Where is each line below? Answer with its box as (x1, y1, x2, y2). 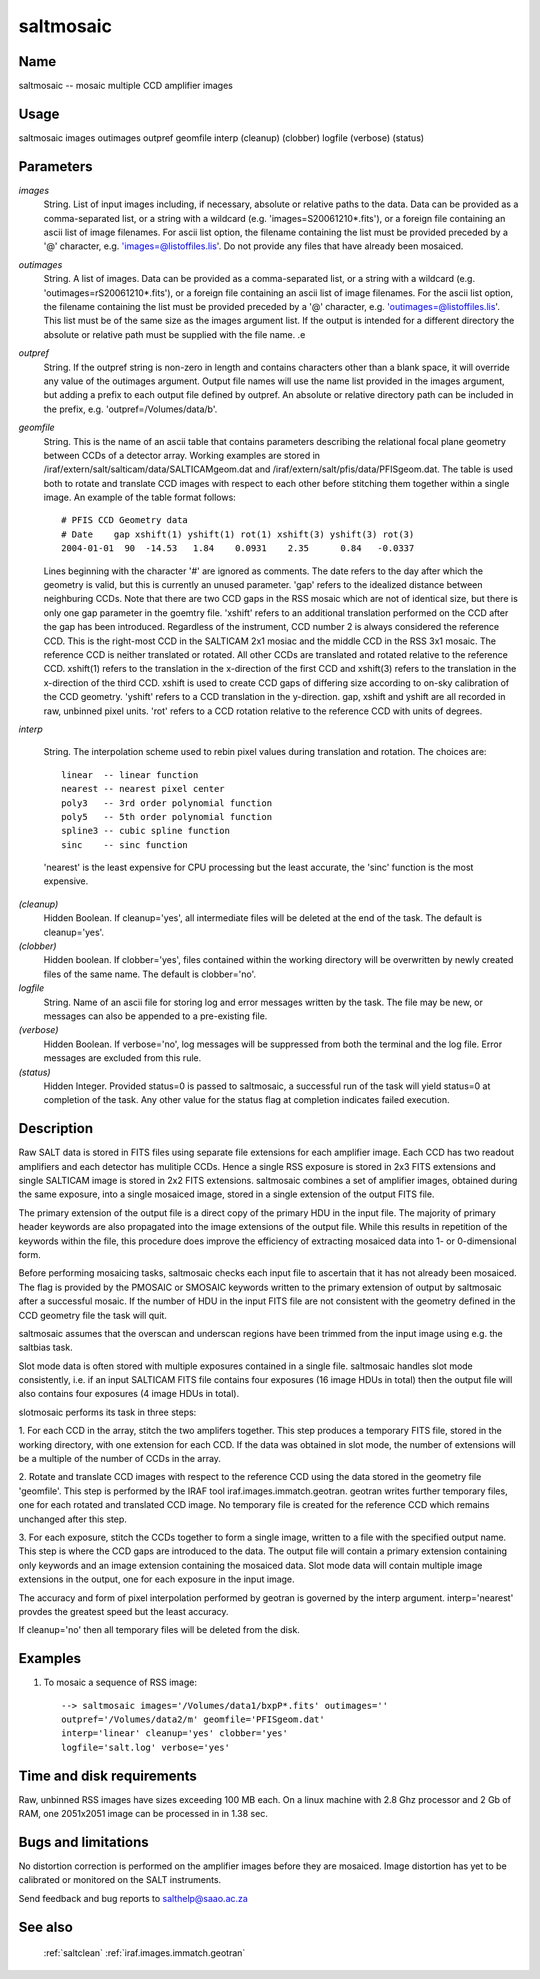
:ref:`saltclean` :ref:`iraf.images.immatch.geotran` (43, 1947, 246, 1959)
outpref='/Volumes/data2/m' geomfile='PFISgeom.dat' (61, 1714, 325, 1725)
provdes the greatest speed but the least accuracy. (18, 1605, 229, 1617)
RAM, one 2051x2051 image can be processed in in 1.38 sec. (18, 1808, 269, 1820)
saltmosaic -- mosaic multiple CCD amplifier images (18, 80, 234, 92)
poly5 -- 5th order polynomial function (61, 811, 273, 822)
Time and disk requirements (18, 1767, 197, 1784)
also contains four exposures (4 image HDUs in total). (18, 1388, 240, 1400)
